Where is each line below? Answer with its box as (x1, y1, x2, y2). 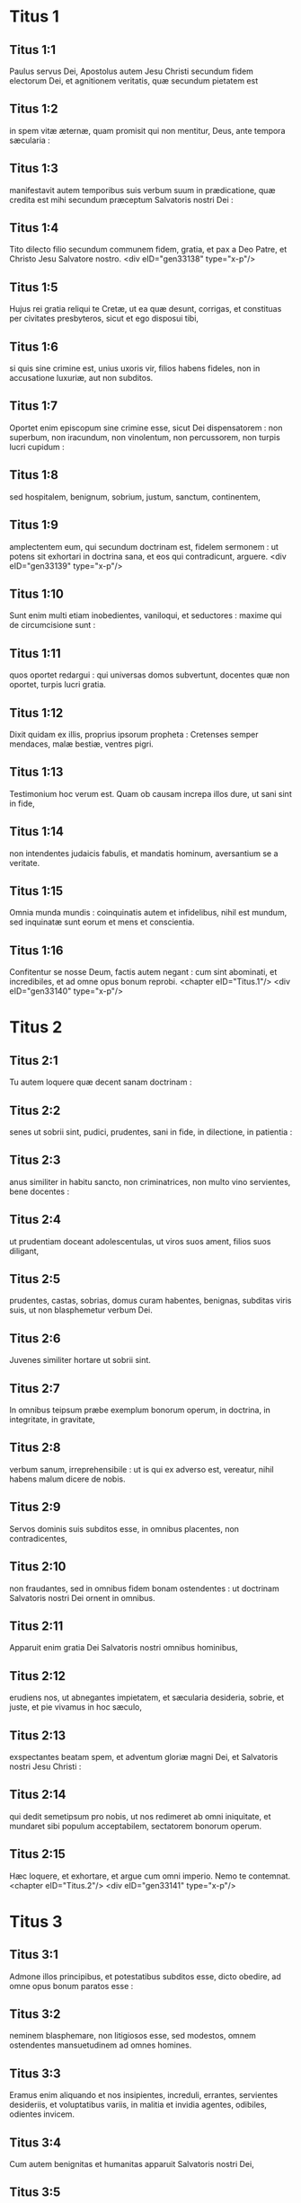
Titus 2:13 (9, 1728, 66, 1743)
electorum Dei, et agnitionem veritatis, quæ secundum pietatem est (9, 75, 259, 86)
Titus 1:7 (9, 398, 58, 414)
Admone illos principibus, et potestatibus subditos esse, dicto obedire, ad (9, 1970, 281, 1982)
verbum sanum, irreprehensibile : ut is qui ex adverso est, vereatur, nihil (9, 1464, 274, 1474)
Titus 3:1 (9, 1947, 58, 1962)
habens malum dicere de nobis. (9, 1473, 126, 1484)
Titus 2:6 (9, 1331, 61, 1346)
